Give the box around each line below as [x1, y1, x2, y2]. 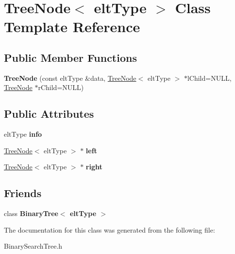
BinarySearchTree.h [4, 241, 63, 251]
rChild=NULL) [38, 82, 84, 92]
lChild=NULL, [187, 73, 232, 83]
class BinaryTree [4, 208, 58, 218]
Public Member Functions [4, 50, 137, 65]
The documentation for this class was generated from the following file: [4, 224, 215, 235]
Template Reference [4, 17, 140, 36]
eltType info [4, 129, 42, 139]
